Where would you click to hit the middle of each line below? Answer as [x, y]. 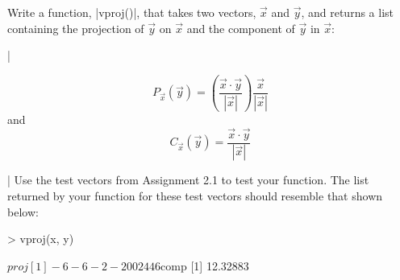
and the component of [241, 28]
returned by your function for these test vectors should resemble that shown [195, 196]
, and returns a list [348, 12]
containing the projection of [76, 28]
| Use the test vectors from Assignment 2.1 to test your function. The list [188, 180]
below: [23, 211]
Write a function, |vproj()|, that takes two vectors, [132, 12]
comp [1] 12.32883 [205, 265]
